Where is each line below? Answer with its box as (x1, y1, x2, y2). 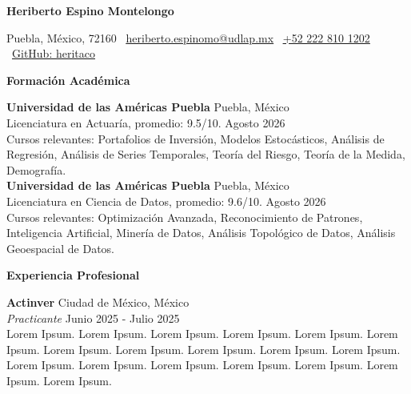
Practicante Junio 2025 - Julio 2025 (6, 309, 180, 326)
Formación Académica (6, 71, 130, 88)
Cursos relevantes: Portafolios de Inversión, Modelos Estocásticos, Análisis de (6, 130, 385, 147)
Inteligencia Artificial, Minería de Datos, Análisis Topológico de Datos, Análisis (6, 224, 396, 241)
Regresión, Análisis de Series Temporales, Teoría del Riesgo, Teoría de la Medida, (6, 146, 405, 163)
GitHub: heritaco (12, 45, 95, 62)
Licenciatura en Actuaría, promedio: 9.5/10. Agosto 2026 (6, 114, 285, 131)
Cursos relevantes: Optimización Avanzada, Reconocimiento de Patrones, (6, 208, 363, 225)
